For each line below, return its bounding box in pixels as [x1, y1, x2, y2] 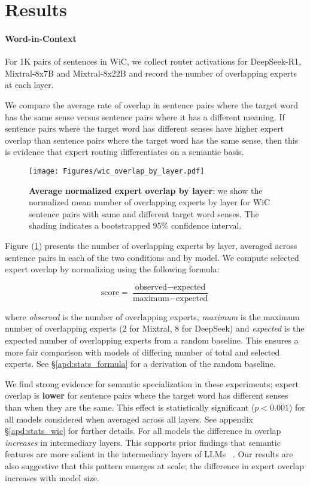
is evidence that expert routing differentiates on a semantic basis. [5, 145, 244, 158]
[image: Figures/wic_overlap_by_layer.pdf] [29, 166, 205, 175]
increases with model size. [5, 471, 99, 484]
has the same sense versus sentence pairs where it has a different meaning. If [5, 110, 285, 123]
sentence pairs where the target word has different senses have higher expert [5, 122, 284, 135]
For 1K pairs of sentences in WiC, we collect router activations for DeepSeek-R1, [5, 55, 301, 68]
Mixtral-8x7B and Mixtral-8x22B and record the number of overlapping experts [5, 66, 297, 79]
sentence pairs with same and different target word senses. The [29, 207, 259, 220]
